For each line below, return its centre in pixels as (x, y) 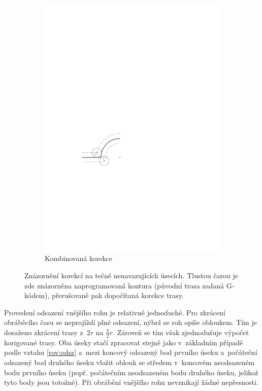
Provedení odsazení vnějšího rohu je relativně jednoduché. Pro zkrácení (115, 312)
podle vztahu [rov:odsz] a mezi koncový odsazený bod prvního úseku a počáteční (131, 352)
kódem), (37, 295)
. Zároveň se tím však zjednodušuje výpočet (181, 332)
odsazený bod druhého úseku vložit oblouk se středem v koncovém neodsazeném (129, 362)
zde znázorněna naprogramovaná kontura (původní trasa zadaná (124, 285)
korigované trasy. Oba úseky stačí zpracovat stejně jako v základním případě (124, 342)
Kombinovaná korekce (79, 258)
